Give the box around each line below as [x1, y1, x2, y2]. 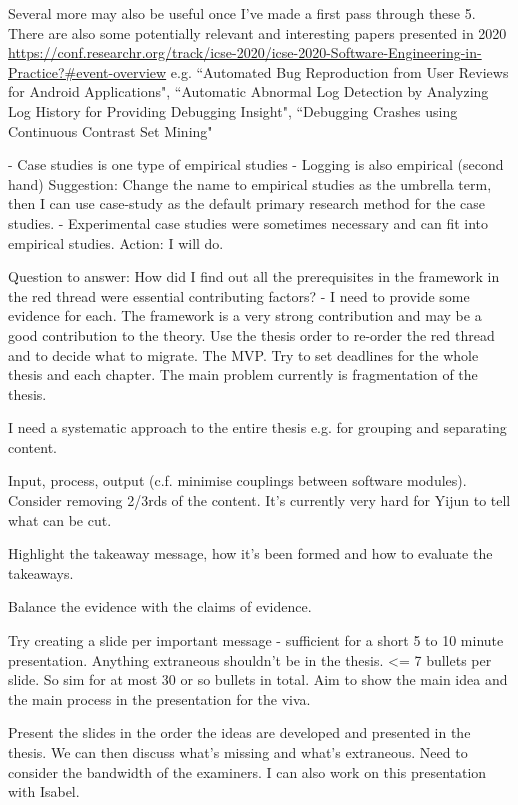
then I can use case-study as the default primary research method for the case [8, 193, 485, 214]
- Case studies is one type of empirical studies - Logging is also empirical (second [8, 154, 504, 175]
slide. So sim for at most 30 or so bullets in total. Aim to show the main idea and [8, 669, 508, 690]
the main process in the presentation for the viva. [8, 688, 311, 709]
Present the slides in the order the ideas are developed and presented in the [8, 722, 471, 743]
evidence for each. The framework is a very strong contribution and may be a [8, 305, 482, 326]
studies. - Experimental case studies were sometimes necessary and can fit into [8, 212, 489, 233]
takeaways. [8, 562, 74, 583]
